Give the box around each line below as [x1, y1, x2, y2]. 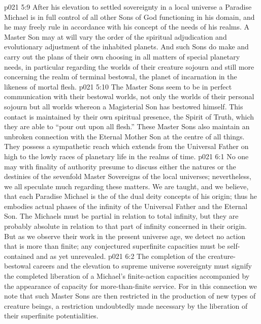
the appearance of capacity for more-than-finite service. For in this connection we [4, 280, 257, 291]
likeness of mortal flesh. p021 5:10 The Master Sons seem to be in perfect [4, 81, 232, 92]
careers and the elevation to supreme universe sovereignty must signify [33, 260, 252, 271]
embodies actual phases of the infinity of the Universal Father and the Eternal [4, 200, 248, 211]
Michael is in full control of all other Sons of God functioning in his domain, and [4, 11, 255, 22]
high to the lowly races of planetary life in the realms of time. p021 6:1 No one [4, 151, 249, 161]
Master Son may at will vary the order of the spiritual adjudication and [4, 31, 227, 42]
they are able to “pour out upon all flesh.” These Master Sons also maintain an [4, 121, 250, 132]
